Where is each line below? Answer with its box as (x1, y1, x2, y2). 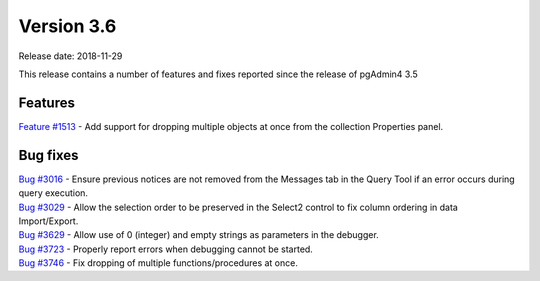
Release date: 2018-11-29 (18, 50, 123, 62)
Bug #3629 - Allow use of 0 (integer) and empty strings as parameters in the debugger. (18, 229, 379, 241)
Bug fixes (18, 146, 79, 164)
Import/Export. (18, 215, 79, 227)
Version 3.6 (18, 15, 117, 37)
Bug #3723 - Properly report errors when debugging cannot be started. (18, 243, 314, 255)
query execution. (18, 187, 89, 199)
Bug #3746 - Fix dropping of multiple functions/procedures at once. (18, 257, 299, 269)
